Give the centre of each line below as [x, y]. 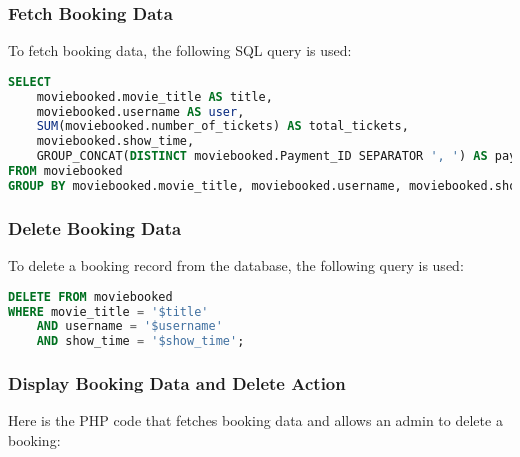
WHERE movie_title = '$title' [108, 311]
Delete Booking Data [95, 227]
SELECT [29, 81]
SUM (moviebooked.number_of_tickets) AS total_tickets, [222, 126]
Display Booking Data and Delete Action [177, 383]
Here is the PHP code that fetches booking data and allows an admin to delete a [255, 420]
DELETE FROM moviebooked [90, 296]
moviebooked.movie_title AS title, [154, 96]
